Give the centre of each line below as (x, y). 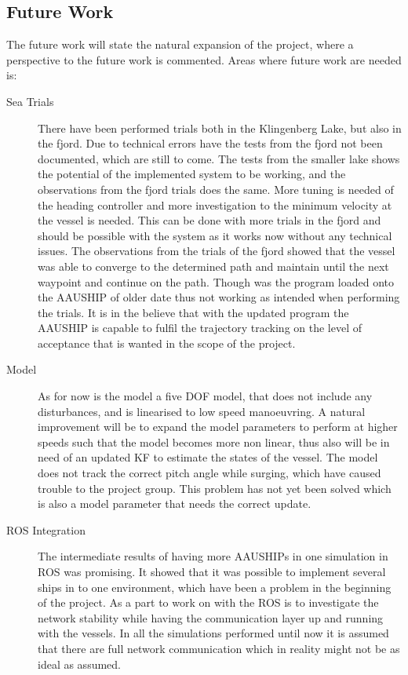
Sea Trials (30, 101)
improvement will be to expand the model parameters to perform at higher (218, 427)
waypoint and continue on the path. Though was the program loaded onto (216, 281)
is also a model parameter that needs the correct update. (175, 504)
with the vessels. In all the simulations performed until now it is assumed (213, 633)
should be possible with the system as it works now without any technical (215, 235)
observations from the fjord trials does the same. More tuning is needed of (216, 189)
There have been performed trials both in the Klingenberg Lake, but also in (220, 128)
